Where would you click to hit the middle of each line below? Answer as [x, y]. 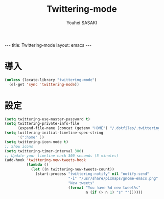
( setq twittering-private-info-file [42, 124]
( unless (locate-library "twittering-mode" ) [51, 80]
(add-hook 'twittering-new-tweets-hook [45, 160]
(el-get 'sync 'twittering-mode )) [44, 85]
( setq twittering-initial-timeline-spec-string [54, 133]
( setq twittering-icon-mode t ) [36, 142]
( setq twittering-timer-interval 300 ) [44, 151]
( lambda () [37, 165]
